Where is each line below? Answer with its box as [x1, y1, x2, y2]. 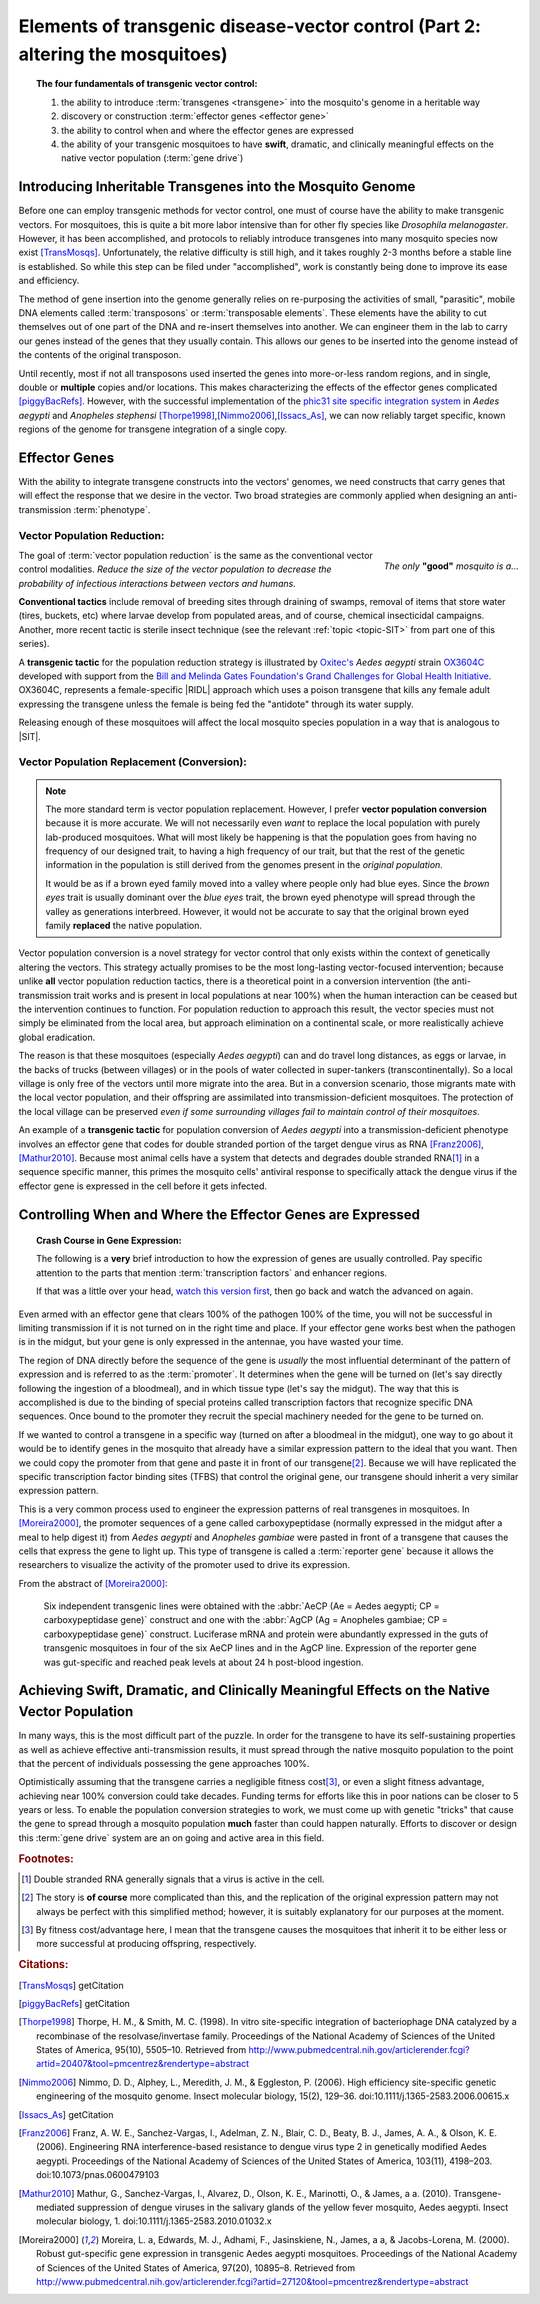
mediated [36, 2201, 75, 2213]
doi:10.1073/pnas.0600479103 [36, 2169, 160, 2181]
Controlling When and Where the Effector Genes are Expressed [18, 1206, 420, 1223]
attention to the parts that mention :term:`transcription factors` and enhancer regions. [36, 1266, 388, 1279]
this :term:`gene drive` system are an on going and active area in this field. [18, 1831, 325, 1844]
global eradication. [18, 1031, 96, 1043]
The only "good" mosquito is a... [383, 560, 519, 572]
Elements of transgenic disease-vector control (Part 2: [18, 15, 482, 37]
